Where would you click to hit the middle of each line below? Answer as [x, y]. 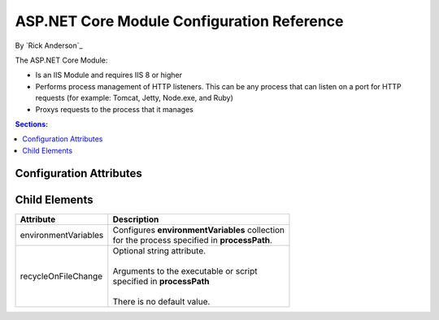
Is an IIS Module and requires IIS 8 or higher [109, 75]
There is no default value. [161, 301]
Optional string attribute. [159, 250]
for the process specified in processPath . [192, 240]
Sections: [32, 124]
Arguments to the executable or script [185, 270]
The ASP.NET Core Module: [61, 60]
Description [136, 219]
